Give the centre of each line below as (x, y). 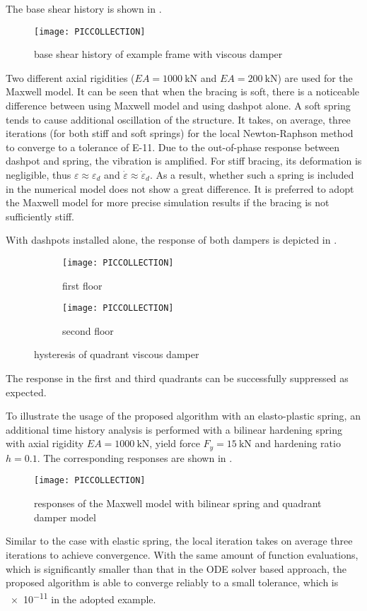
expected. (26, 392)
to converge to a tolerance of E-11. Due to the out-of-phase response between (173, 147)
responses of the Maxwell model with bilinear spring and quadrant (178, 503)
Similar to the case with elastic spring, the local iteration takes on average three (179, 541)
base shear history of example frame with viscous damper (158, 54)
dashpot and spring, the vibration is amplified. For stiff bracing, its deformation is (184, 161)
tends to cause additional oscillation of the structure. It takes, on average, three (178, 119)
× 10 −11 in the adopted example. (83, 598)
